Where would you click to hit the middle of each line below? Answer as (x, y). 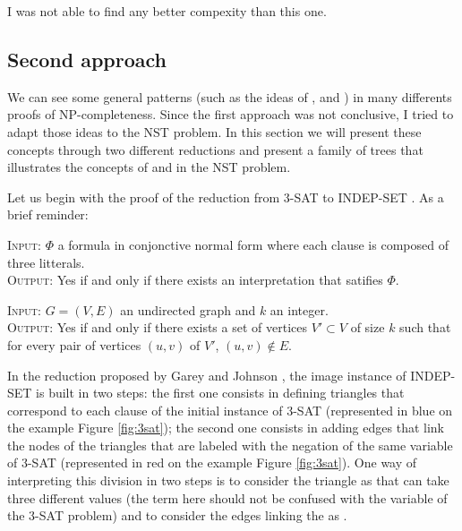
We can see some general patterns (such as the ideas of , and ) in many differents (230, 96)
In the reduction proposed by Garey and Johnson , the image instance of (207, 375)
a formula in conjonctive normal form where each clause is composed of (253, 244)
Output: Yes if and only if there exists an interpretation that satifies (195, 280)
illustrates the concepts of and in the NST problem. (149, 167)
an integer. (299, 309)
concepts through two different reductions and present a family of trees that (215, 149)
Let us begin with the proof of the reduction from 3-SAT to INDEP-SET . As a (226, 197)
